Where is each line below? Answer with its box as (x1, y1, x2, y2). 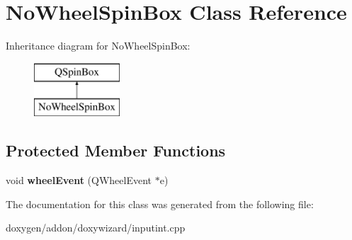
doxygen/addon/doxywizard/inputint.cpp (6, 220, 186, 235)
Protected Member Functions (6, 139, 226, 161)
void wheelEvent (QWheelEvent (6, 173, 152, 188)
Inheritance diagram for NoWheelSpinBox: (6, 38, 191, 53)
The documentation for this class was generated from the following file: (6, 196, 314, 211)
